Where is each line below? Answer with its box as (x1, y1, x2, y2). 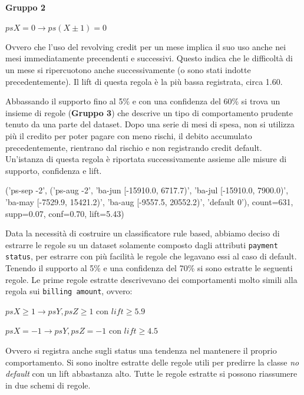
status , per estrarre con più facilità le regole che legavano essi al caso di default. (5, 250, 297, 262)
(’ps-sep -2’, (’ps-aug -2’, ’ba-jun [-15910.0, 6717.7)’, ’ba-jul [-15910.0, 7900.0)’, (5, 184, 289, 196)
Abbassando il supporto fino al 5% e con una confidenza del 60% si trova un (5, 95, 280, 107)
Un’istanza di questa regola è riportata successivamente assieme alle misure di (5, 153, 287, 165)
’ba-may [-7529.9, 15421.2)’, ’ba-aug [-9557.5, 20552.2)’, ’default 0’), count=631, (5, 195, 293, 208)
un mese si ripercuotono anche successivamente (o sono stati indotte (5, 63, 251, 75)
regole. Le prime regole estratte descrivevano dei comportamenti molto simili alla (5, 273, 298, 285)
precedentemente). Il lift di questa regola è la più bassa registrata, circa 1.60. (5, 75, 283, 87)
